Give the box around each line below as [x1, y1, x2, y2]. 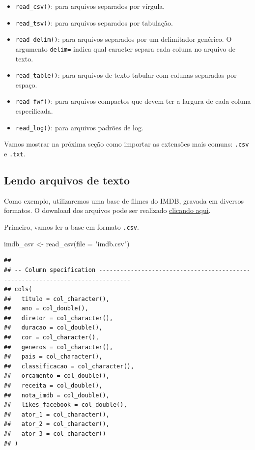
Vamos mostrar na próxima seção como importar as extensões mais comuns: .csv [4, 139, 249, 149]
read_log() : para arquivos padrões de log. [15, 122, 143, 132]
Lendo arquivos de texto [4, 173, 130, 188]
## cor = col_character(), [4, 334, 99, 341]
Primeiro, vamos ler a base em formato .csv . [4, 222, 139, 232]
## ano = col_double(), [4, 305, 88, 312]
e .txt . [4, 149, 26, 159]
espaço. [15, 79, 37, 90]
